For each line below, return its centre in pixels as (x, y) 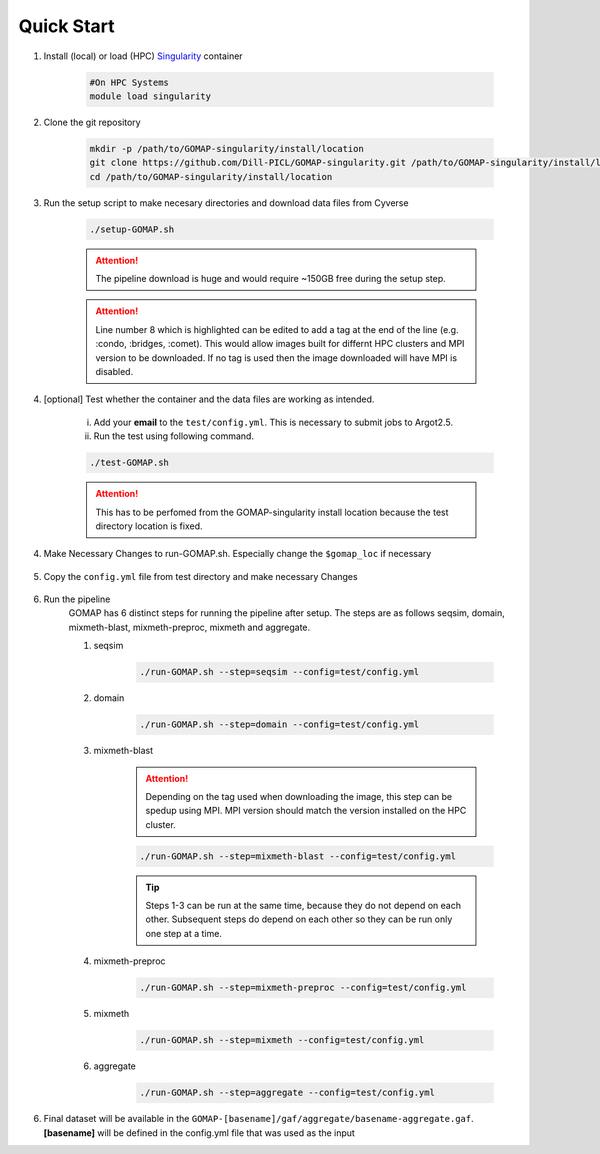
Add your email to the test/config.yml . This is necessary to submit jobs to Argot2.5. (273, 422)
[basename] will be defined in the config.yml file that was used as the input (199, 1132)
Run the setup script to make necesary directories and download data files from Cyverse (226, 202)
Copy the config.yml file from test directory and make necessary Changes (201, 576)
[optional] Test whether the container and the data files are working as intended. (209, 399)
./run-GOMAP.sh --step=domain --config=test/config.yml (279, 724)
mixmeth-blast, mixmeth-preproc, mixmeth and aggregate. (189, 627)
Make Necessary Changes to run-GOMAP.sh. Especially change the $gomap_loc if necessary (237, 554)
